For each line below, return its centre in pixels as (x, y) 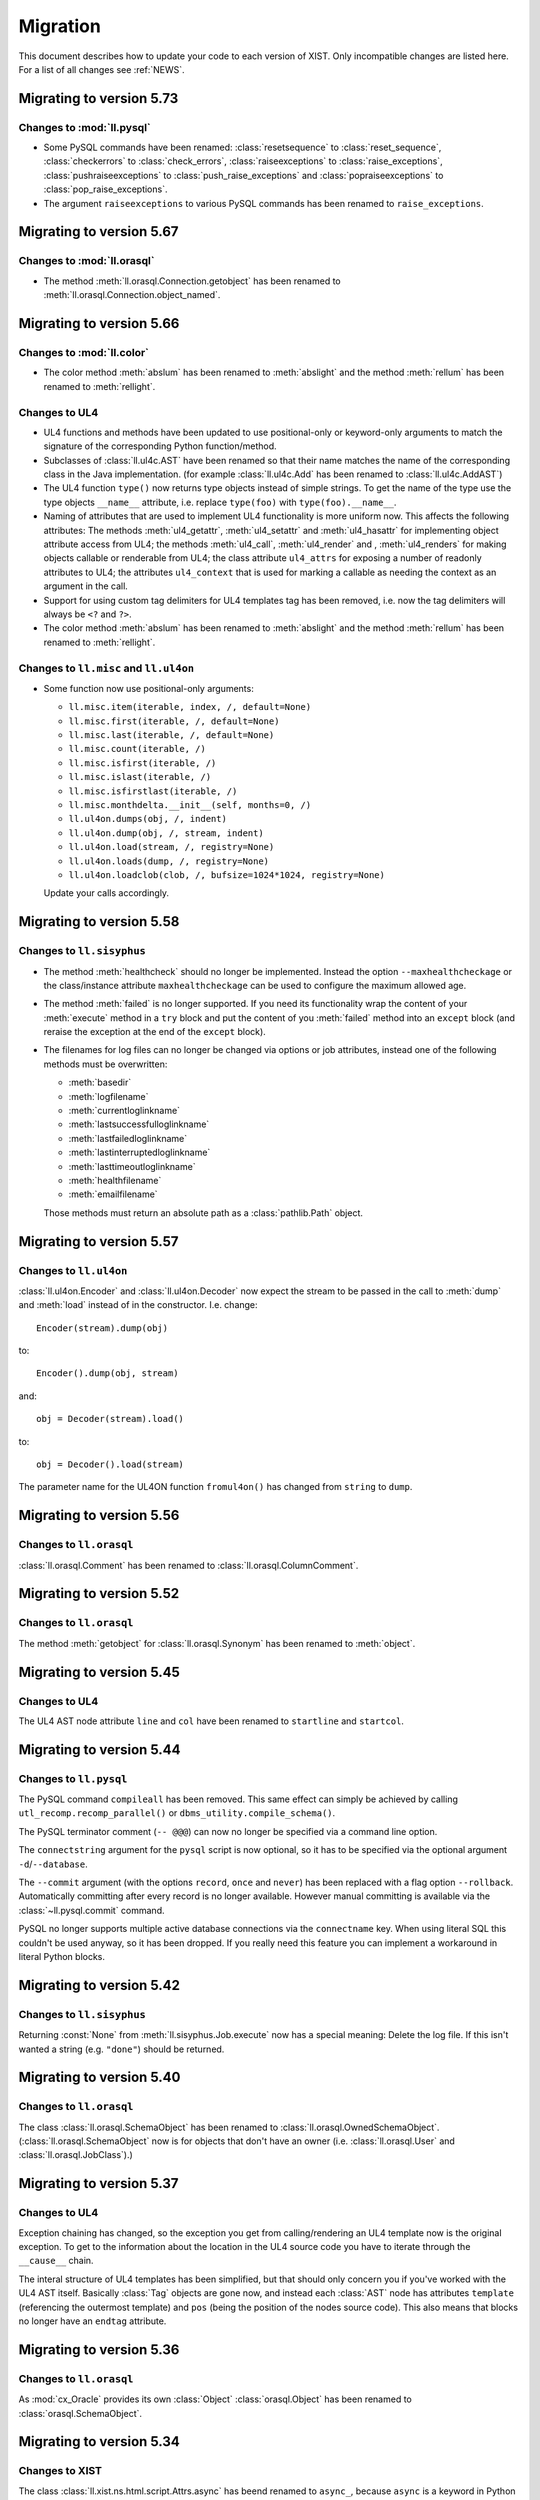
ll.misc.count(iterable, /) (137, 749)
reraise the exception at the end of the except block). (155, 1032)
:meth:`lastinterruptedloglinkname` (139, 1152)
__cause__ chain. (56, 2261)
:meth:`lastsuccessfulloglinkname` (139, 1124)
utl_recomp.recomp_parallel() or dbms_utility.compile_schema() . (177, 1813)
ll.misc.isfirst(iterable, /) (142, 763)
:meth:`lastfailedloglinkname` (128, 1138)
